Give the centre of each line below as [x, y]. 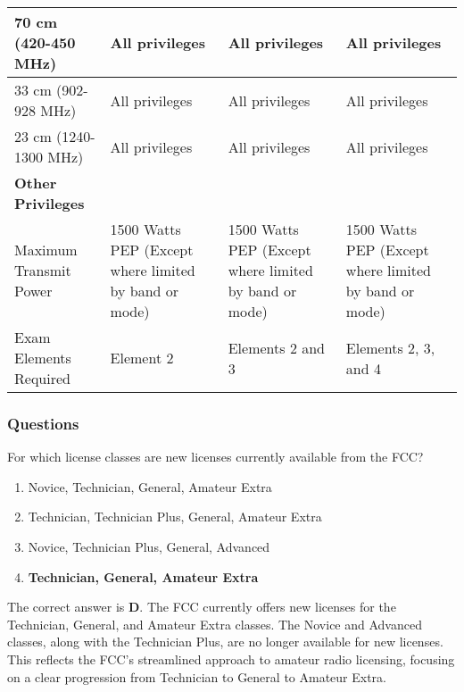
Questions [43, 423]
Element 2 [142, 358]
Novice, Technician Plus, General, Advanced [149, 546]
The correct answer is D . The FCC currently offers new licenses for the [202, 607]
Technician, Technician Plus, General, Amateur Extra [175, 517]
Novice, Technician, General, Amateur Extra [150, 486]
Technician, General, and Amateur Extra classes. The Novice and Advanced [215, 624]
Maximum [46, 250]
